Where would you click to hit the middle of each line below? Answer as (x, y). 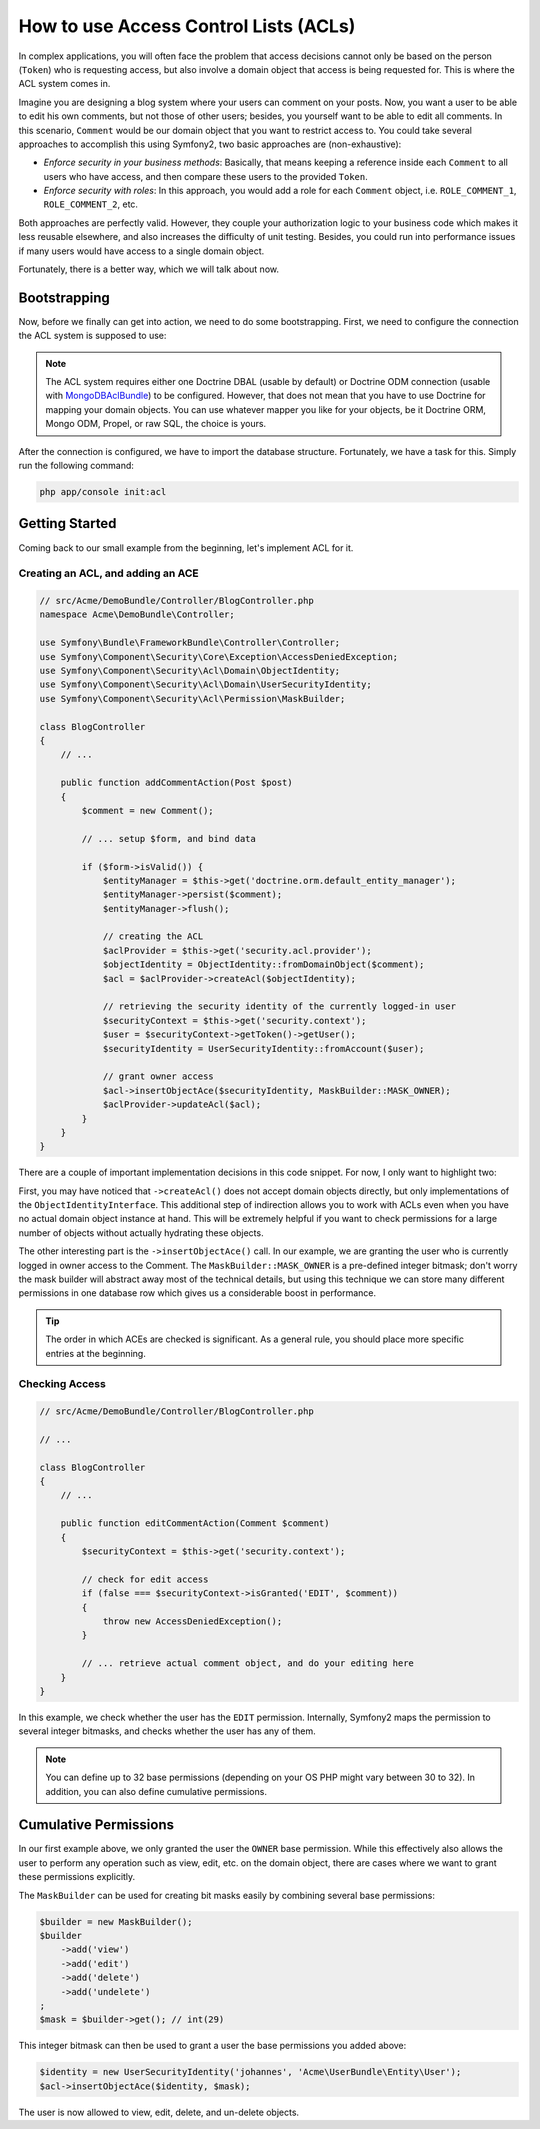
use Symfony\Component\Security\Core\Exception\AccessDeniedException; (219, 656)
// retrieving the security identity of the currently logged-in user (279, 1006)
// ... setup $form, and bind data (169, 838)
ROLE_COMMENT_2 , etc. (91, 204)
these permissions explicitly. (77, 1877)
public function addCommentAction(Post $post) (177, 783)
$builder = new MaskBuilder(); (116, 1921)
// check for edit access (145, 1579)
